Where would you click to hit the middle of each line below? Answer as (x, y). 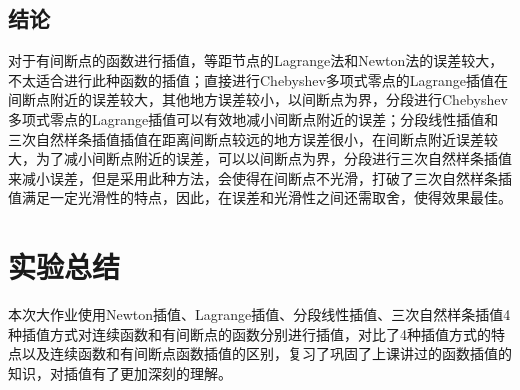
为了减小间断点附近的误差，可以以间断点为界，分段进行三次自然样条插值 (273, 158)
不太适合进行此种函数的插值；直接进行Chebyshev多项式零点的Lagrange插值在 (258, 79)
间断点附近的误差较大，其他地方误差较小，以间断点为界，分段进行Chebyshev (258, 99)
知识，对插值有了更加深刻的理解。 (120, 372)
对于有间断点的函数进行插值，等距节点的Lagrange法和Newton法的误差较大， (256, 60)
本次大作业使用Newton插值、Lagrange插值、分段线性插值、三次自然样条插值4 (259, 314)
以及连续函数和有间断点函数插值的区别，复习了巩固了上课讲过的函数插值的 (266, 353)
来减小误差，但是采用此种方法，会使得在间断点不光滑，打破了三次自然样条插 (260, 177)
